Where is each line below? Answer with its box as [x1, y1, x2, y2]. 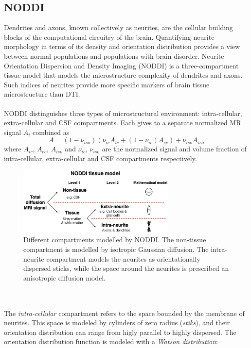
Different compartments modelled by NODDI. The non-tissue [23, 234, 206, 245]
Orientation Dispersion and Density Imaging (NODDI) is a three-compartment [4, 60, 239, 70]
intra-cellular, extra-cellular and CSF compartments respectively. [4, 153, 197, 163]
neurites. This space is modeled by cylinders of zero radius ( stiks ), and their [4, 317, 230, 328]
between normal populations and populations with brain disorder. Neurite [4, 50, 224, 61]
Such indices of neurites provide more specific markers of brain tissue [4, 79, 210, 89]
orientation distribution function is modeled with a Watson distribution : [4, 336, 218, 347]
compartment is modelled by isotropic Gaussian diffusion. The [23, 244, 209, 254]
